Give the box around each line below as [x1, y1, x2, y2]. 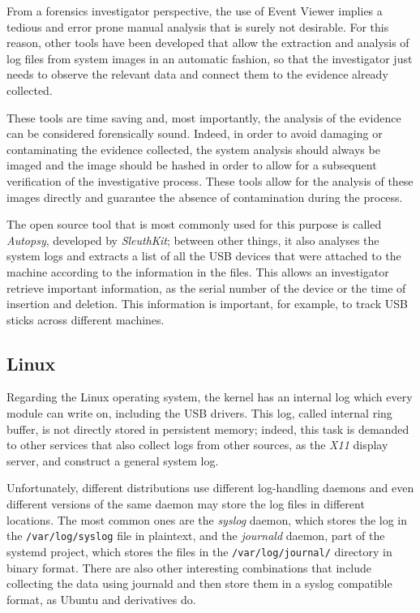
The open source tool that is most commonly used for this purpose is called [6, 216, 382, 233]
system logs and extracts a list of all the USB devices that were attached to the [6, 247, 401, 264]
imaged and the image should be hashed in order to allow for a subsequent [6, 156, 377, 174]
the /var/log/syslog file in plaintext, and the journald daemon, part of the [6, 527, 385, 544]
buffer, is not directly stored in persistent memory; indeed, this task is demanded [6, 420, 409, 437]
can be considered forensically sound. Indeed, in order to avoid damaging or [6, 125, 383, 142]
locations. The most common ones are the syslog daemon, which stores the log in [6, 511, 408, 528]
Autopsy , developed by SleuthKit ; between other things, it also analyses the [6, 231, 379, 248]
